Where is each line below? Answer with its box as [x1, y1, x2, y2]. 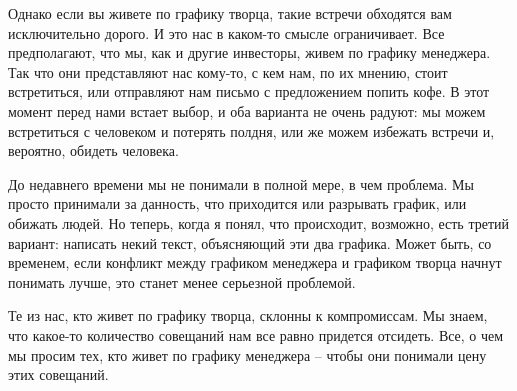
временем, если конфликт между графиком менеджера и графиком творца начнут [8, 252, 502, 273]
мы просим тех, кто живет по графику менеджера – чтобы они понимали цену [8, 344, 487, 365]
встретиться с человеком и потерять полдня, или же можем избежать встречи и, [8, 120, 495, 141]
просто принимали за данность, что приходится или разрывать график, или [8, 193, 467, 214]
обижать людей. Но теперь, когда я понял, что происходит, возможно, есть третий [8, 212, 509, 233]
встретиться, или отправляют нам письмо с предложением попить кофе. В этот [8, 81, 490, 102]
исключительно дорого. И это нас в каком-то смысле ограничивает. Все [8, 22, 445, 43]
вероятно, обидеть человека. [8, 140, 179, 161]
